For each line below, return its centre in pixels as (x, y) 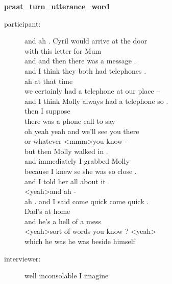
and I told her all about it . (67, 181)
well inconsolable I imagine (67, 276)
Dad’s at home (47, 211)
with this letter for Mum (63, 50)
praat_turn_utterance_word (57, 6)
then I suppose (47, 111)
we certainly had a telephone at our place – (92, 91)
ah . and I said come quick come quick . (87, 201)
